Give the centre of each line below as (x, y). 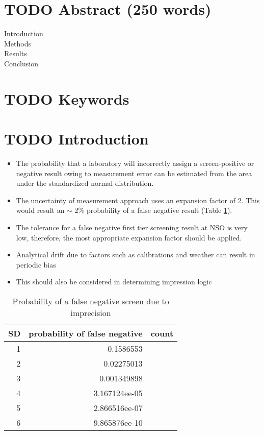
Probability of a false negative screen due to (91, 301)
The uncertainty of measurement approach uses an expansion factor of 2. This (138, 200)
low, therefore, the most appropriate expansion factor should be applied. (129, 237)
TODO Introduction (76, 139)
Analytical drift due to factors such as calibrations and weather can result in (136, 255)
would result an (40, 210)
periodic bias (36, 264)
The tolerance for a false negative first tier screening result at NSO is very (132, 227)
